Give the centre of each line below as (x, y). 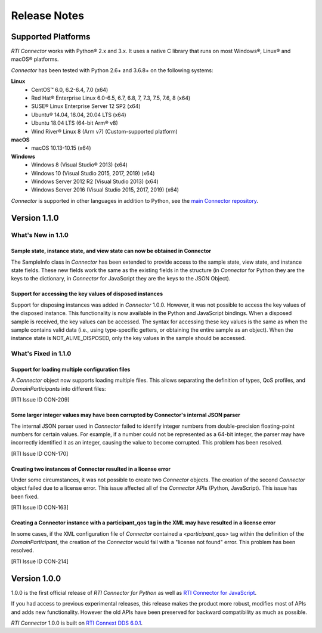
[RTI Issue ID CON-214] (40, 561)
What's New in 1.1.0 (40, 235)
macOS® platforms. (35, 59)
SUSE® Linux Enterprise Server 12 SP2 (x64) (86, 106)
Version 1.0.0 (36, 578)
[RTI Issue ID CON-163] (40, 508)
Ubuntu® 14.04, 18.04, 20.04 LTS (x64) (79, 115)
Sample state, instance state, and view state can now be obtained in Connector (111, 251)
